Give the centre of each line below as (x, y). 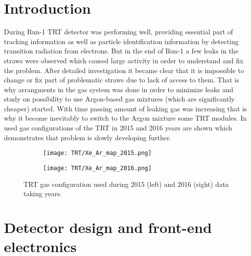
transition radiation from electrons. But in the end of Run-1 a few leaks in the (121, 51)
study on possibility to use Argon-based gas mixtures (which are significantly (119, 99)
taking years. (43, 193)
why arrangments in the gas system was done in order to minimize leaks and (119, 89)
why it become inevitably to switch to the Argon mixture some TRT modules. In (125, 118)
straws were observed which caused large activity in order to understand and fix (124, 60)
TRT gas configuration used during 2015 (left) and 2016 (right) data (126, 184)
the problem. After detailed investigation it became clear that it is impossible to (124, 70)
